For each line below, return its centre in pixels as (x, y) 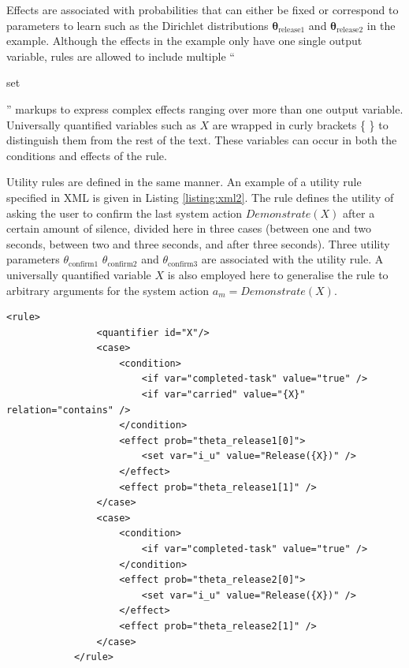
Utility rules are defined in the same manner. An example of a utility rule (184, 182)
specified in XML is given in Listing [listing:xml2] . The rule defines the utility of (200, 197)
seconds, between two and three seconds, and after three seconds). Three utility (198, 243)
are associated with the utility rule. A (292, 259)
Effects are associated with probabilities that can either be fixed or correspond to (203, 9)
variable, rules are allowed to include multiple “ (121, 56)
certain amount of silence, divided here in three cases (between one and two (189, 228)
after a (359, 213)
